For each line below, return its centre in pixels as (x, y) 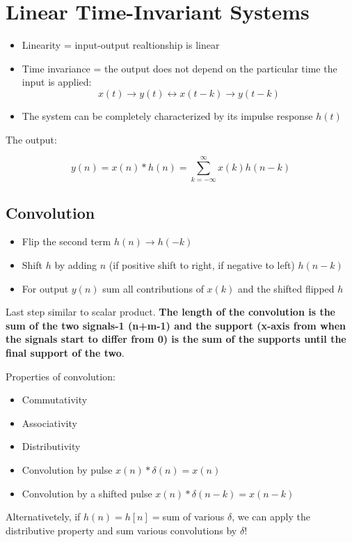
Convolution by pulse (67, 469)
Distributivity (51, 446)
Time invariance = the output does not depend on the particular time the (179, 68)
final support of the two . (65, 352)
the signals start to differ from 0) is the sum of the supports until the (176, 339)
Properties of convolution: (61, 376)
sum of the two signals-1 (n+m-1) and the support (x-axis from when (176, 325)
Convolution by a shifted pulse (87, 493)
